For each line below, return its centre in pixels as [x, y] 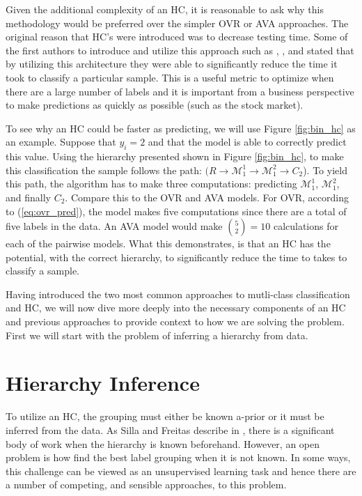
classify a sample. [42, 271]
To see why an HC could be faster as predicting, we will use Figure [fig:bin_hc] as [181, 128]
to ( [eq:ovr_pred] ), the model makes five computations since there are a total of [176, 211]
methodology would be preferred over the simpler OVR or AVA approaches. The [177, 23]
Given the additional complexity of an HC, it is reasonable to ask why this [165, 9]
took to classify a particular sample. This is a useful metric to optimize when [170, 77]
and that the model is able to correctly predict [247, 142]
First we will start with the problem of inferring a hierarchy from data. [157, 335]
